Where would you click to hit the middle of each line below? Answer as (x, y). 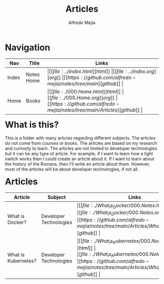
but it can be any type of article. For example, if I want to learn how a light (79, 154)
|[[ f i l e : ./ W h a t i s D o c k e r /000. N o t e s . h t (119, 206)
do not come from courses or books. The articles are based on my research (81, 143)
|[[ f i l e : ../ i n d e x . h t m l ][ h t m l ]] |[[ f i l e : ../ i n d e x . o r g (101, 71)
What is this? (32, 125)
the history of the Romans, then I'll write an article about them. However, (78, 164)
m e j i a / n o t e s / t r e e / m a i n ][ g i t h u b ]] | (85, 83)
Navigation (28, 47)
